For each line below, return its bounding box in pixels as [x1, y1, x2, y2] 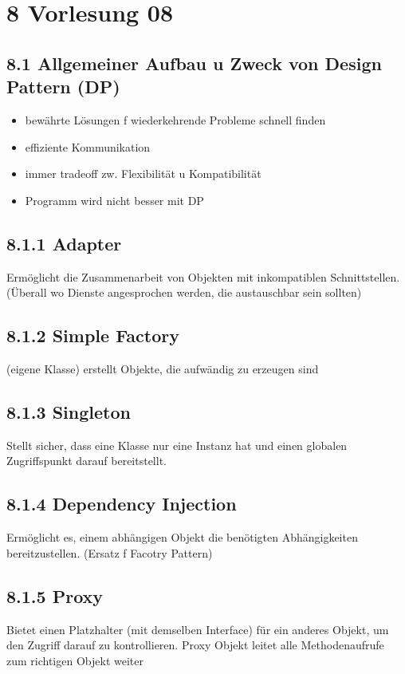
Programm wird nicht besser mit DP [25, 191, 204, 208]
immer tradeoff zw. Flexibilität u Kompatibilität [25, 165, 261, 182]
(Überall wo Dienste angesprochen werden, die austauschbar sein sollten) [6, 284, 362, 301]
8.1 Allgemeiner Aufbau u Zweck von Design [6, 50, 382, 75]
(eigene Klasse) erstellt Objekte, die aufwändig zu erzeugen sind [6, 360, 319, 376]
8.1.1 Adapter [6, 231, 122, 255]
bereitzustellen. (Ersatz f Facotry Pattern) [6, 544, 213, 561]
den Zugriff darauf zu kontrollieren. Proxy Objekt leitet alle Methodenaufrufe [6, 637, 384, 653]
